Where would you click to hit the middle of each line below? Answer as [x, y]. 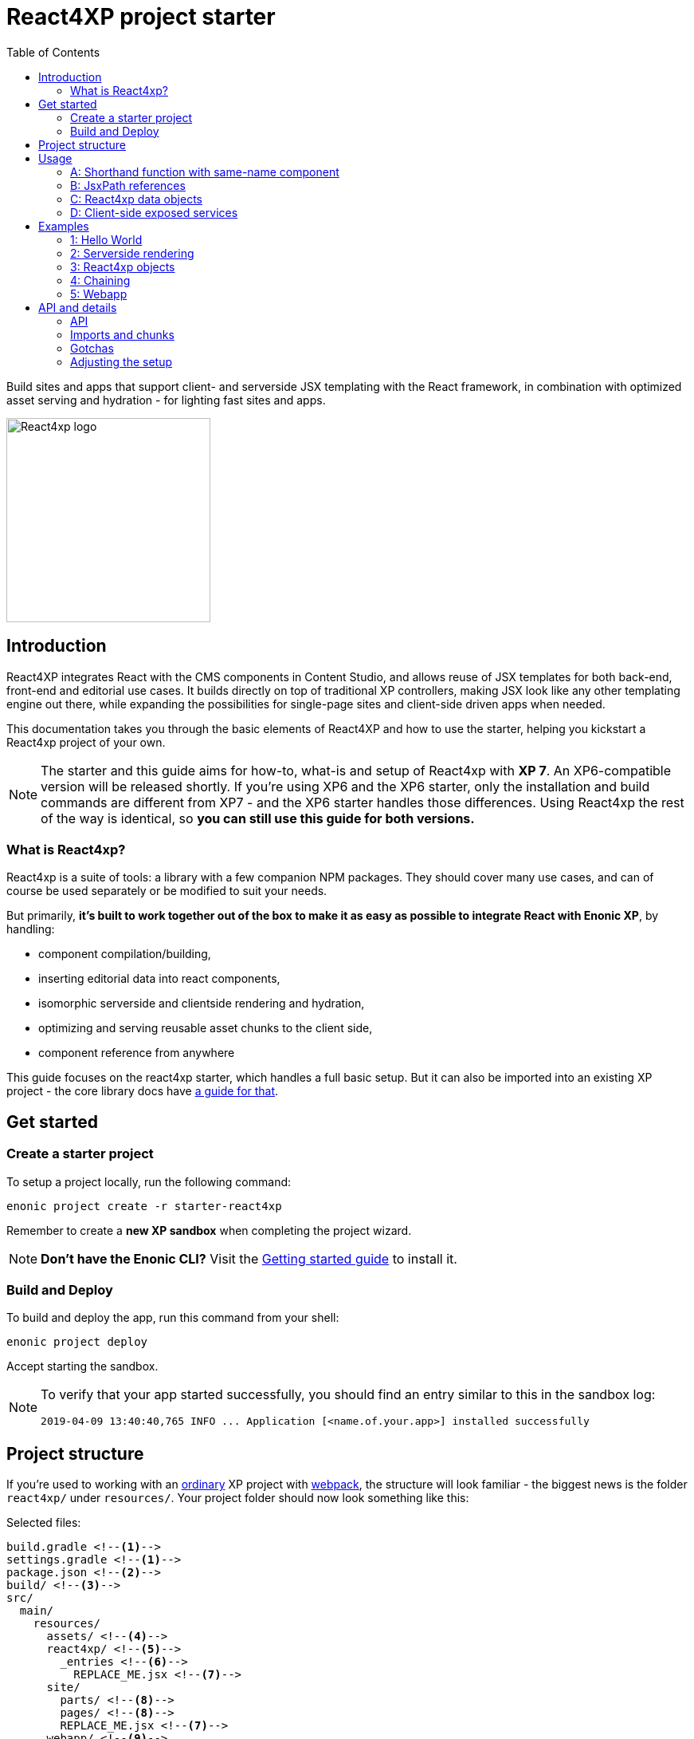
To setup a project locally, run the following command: [149, 1181]
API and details [78, 307]
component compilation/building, [125, 954]
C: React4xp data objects [136, 199]
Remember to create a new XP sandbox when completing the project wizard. [209, 1230]
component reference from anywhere [137, 1053]
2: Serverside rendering [132, 253]
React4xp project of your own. [86, 742]
